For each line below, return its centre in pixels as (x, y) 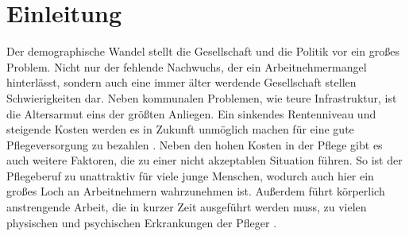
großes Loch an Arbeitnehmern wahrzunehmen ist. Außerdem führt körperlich (196, 191)
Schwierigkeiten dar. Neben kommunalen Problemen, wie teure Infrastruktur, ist (202, 97)
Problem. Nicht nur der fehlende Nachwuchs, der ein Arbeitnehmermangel (187, 66)
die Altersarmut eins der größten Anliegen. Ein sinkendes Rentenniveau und (191, 113)
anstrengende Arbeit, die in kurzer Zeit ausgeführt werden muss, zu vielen (187, 207)
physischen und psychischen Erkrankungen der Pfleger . (142, 222)
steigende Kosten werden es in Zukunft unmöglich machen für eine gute (180, 129)
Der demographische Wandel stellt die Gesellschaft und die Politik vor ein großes (203, 51)
